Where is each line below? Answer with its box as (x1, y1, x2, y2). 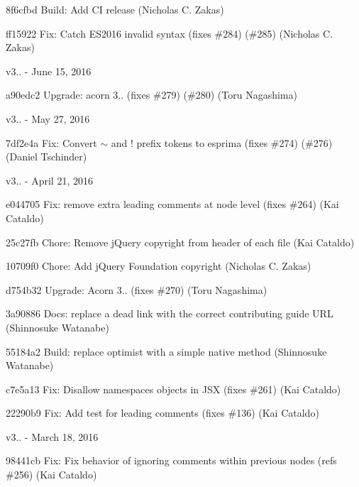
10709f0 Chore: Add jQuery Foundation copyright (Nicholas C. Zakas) (6, 258, 311, 273)
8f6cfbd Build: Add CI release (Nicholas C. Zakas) (6, 2, 224, 16)
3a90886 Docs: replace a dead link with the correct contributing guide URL (6, 306, 333, 321)
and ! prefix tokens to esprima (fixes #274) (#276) (111, 135, 333, 150)
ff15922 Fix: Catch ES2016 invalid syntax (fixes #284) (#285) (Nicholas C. (6, 26, 333, 40)
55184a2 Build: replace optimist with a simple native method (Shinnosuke (6, 344, 327, 359)
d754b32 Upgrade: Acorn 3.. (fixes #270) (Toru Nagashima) (6, 282, 267, 297)
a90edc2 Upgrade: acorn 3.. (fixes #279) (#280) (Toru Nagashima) (6, 87, 297, 102)
